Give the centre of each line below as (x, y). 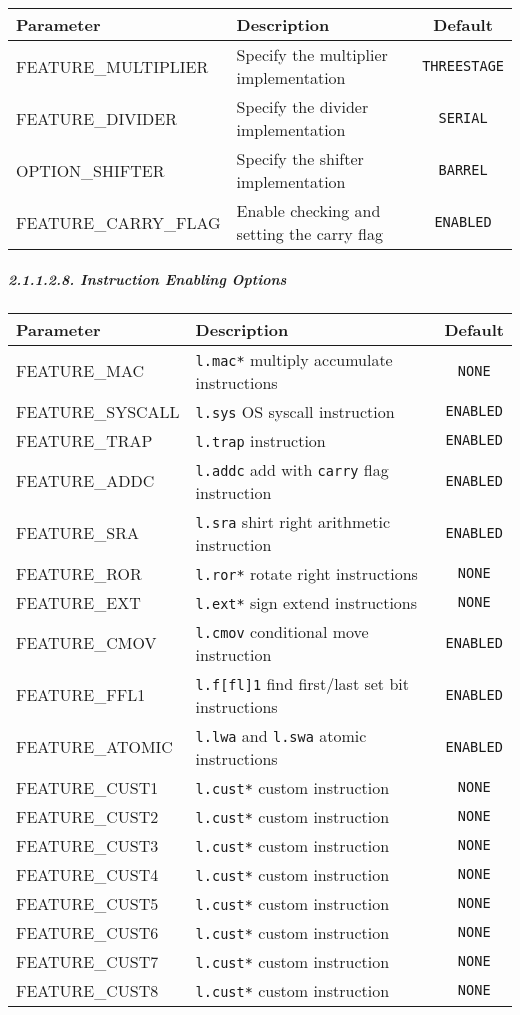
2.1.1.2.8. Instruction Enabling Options (147, 278)
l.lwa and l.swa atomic (281, 735)
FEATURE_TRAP (84, 440)
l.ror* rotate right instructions (306, 573)
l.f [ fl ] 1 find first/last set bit (302, 683)
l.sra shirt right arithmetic (293, 521)
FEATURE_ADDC (85, 481)
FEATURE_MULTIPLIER (112, 66)
